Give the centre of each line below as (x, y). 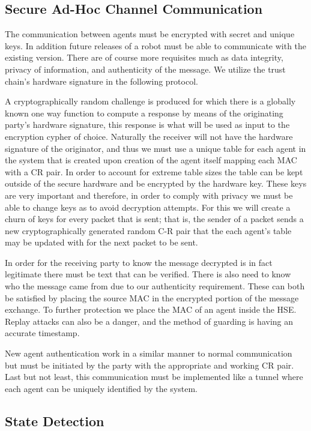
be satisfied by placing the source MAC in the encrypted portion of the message (152, 297)
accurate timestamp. (42, 333)
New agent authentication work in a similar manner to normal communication (149, 353)
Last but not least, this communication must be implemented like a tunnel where (154, 377)
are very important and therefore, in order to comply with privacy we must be (149, 195)
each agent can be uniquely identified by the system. (101, 388)
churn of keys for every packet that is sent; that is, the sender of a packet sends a (154, 219)
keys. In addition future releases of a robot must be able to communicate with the (156, 45)
